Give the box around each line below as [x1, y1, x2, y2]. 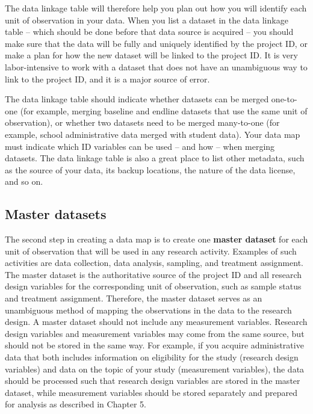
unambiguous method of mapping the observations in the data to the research [5, 303, 292, 316]
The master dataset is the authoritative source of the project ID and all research [5, 268, 302, 280]
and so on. [5, 175, 43, 188]
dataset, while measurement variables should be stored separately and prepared [5, 386, 298, 398]
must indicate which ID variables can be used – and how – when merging [5, 140, 275, 152]
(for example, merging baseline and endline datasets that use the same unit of [20, 104, 308, 117]
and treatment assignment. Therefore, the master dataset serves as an [5, 292, 262, 304]
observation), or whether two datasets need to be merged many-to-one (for [5, 116, 280, 129]
